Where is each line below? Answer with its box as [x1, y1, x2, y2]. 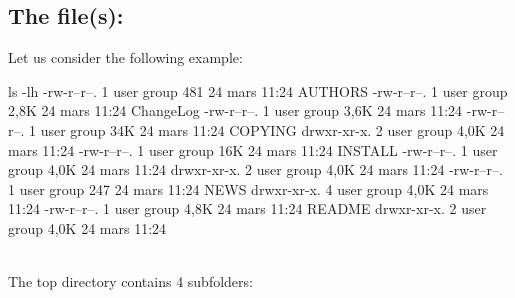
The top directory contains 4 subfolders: [8, 271, 253, 292]
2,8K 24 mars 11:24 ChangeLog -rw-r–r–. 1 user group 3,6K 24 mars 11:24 [8, 100, 463, 121]
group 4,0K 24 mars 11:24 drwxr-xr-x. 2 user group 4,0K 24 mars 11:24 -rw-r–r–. [8, 159, 503, 180]
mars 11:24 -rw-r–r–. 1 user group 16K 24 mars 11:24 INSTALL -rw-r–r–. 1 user [8, 139, 498, 160]
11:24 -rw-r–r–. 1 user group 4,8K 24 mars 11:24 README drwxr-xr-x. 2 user [8, 198, 487, 219]
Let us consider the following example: [8, 47, 243, 68]
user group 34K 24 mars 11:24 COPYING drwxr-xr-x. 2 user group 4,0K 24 [40, 119, 505, 140]
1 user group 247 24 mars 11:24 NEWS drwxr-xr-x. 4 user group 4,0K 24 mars [8, 178, 489, 199]
